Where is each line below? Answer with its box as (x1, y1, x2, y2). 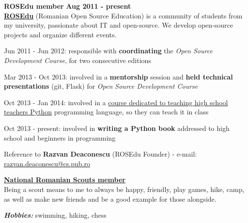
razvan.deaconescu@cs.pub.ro (4, 158, 90, 168)
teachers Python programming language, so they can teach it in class (4, 107, 209, 117)
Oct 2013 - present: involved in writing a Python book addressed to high (4, 123, 230, 133)
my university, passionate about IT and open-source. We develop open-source (4, 20, 233, 30)
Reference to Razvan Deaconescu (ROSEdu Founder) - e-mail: (4, 149, 197, 159)
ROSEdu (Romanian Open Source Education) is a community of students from (4, 10, 243, 20)
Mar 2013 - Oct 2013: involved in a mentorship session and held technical (4, 71, 233, 81)
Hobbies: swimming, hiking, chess (4, 210, 107, 220)
